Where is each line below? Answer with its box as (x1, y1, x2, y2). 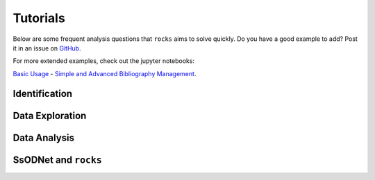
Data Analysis (12, 132, 75, 143)
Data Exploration (12, 109, 87, 121)
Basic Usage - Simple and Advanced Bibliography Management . (12, 69, 197, 78)
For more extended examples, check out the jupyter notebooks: (12, 57, 194, 65)
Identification (12, 87, 73, 100)
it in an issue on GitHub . (12, 44, 81, 52)
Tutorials (12, 10, 65, 26)
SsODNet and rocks (12, 154, 102, 165)
